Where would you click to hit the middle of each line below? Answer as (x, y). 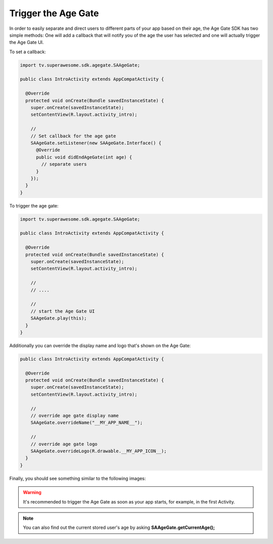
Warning (32, 492)
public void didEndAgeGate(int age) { (84, 157)
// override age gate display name (75, 416)
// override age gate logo (64, 444)
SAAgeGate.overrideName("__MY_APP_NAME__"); (87, 423)
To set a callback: (28, 52)
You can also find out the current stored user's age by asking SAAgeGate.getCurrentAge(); (119, 528)
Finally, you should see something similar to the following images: (78, 478)
